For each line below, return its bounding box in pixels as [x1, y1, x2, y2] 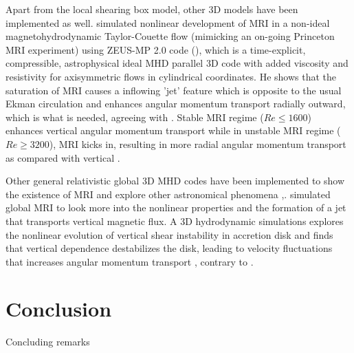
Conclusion [5, 295, 112, 323]
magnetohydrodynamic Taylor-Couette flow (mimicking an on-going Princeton [5, 29, 335, 43]
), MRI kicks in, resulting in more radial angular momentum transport [49, 136, 346, 151]
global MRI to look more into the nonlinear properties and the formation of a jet [5, 200, 346, 215]
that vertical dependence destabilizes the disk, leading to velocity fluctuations [5, 241, 333, 255]
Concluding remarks [5, 334, 90, 349]
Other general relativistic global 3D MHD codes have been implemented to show [5, 173, 345, 188]
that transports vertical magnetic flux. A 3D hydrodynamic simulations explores [5, 213, 344, 228]
